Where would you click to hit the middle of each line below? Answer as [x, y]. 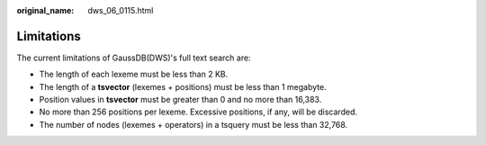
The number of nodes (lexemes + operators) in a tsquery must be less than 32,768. [193, 124]
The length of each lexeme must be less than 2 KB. [134, 74]
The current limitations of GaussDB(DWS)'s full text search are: [134, 58]
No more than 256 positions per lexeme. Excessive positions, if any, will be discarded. [198, 112]
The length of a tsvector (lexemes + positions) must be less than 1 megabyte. [183, 86]
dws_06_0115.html [121, 10]
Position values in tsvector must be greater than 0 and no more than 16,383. [180, 100]
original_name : [45, 10]
